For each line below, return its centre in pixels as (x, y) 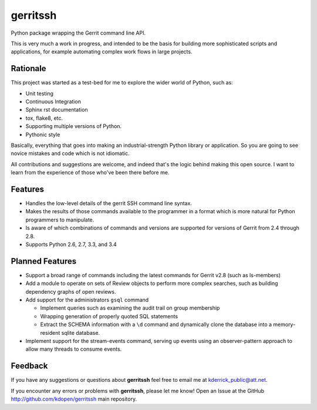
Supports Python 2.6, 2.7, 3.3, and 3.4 (71, 244)
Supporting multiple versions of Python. (74, 126)
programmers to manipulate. (60, 220)
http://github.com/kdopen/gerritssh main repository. (74, 399)
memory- (284, 325)
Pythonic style (43, 135)
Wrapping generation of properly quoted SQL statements (109, 316)
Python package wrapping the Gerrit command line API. (78, 33)
